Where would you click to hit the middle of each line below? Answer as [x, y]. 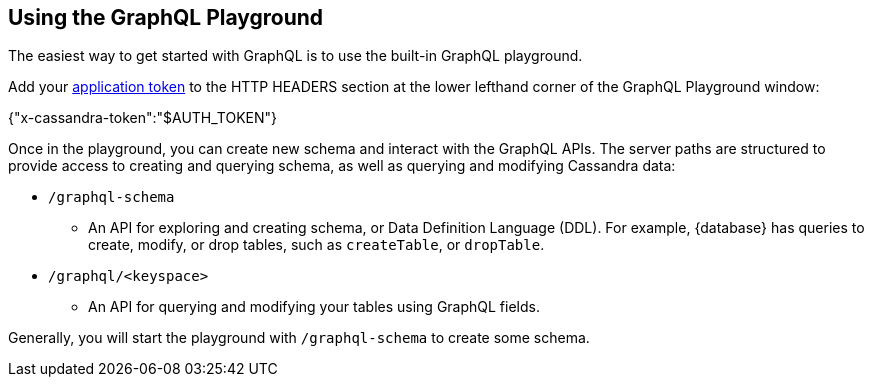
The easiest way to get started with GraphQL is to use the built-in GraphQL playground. [295, 56]
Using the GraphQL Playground [166, 17]
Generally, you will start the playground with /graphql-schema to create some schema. [299, 338]
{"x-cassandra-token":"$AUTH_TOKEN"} [143, 118]
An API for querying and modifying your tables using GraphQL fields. [314, 307]
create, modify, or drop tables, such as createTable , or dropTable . [316, 245]
